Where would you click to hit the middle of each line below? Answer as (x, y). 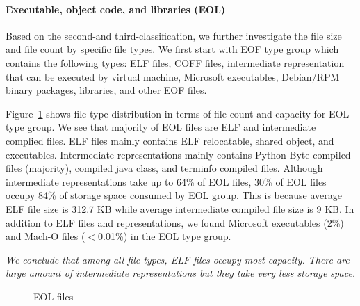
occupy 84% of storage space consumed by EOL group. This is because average (174, 195)
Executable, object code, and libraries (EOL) (116, 9)
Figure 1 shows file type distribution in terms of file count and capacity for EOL (178, 113)
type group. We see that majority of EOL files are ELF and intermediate (161, 127)
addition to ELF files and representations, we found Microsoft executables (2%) (175, 222)
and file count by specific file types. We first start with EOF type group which (172, 49)
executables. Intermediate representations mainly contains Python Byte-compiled (178, 154)
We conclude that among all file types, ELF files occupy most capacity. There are (178, 259)
